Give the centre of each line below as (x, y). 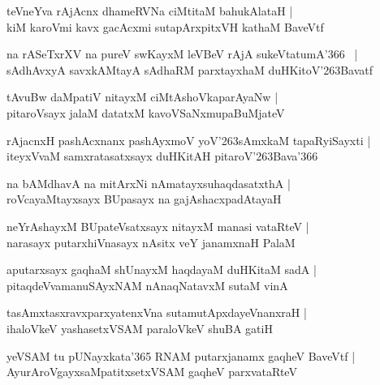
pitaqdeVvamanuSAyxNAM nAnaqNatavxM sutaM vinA (147, 285)
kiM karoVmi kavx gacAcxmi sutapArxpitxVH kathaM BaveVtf (165, 26)
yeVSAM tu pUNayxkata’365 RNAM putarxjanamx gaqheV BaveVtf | (181, 355)
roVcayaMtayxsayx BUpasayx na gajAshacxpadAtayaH (144, 199)
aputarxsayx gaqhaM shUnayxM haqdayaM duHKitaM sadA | (162, 269)
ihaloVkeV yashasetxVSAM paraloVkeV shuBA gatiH (140, 328)
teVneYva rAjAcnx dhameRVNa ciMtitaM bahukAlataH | (150, 11)
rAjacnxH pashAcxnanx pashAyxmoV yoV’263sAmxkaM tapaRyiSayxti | (189, 140)
